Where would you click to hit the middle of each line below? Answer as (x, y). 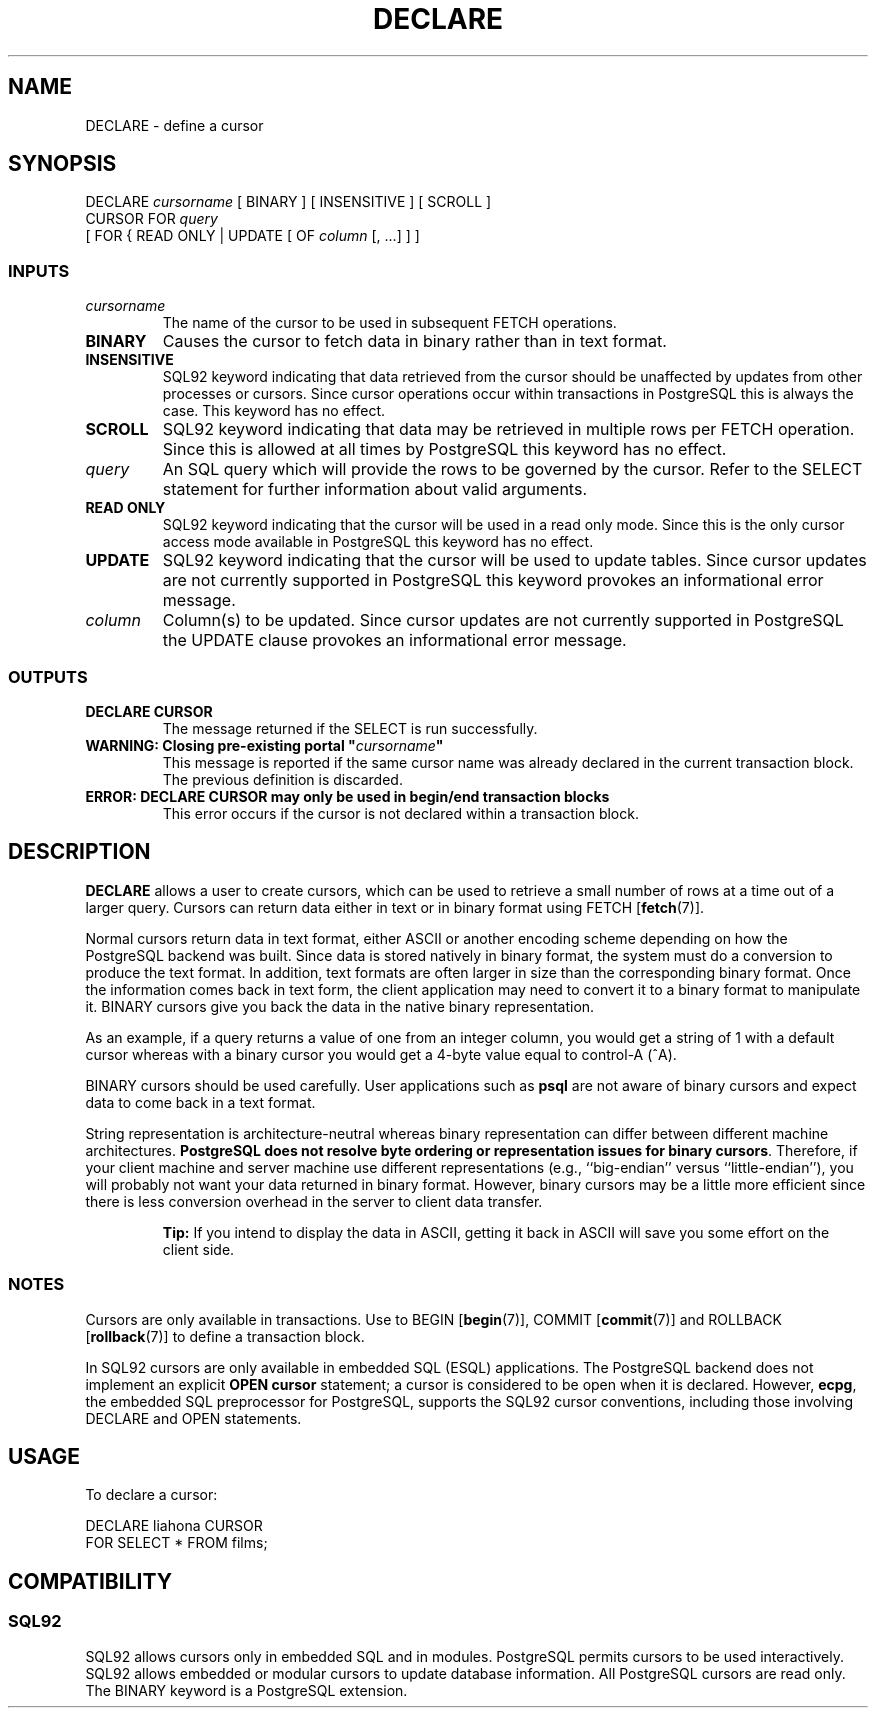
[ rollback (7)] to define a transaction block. (225, 1336)
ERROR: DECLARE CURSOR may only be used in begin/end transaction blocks (347, 796)
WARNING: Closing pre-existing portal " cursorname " (264, 745)
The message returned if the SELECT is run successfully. (350, 728)
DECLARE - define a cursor (174, 125)
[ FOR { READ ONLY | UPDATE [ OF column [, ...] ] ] (252, 236)
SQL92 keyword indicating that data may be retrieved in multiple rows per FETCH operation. (508, 429)
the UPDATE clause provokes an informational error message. (394, 640)
